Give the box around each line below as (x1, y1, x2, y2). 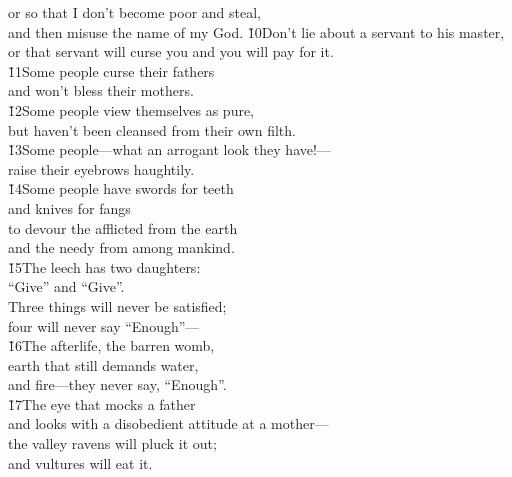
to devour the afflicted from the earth (8, 217, 238, 238)
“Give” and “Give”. (8, 276, 125, 297)
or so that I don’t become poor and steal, (8, 2, 262, 22)
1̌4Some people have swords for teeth (8, 178, 234, 199)
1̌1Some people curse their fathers (8, 60, 215, 81)
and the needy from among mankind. (8, 237, 235, 258)
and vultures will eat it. (8, 452, 153, 473)
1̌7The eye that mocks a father (8, 393, 196, 414)
